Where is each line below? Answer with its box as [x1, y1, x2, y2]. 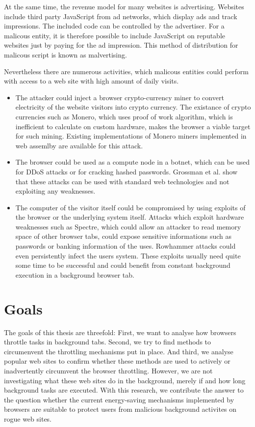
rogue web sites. [4, 413, 52, 424]
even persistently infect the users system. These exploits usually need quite [15, 250, 241, 260]
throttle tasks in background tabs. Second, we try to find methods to [4, 337, 211, 347]
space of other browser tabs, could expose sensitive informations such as [15, 231, 232, 241]
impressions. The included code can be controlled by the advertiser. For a [4, 21, 225, 31]
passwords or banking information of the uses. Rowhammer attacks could [15, 241, 236, 251]
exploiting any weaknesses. [15, 186, 96, 196]
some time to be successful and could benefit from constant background [15, 260, 230, 270]
